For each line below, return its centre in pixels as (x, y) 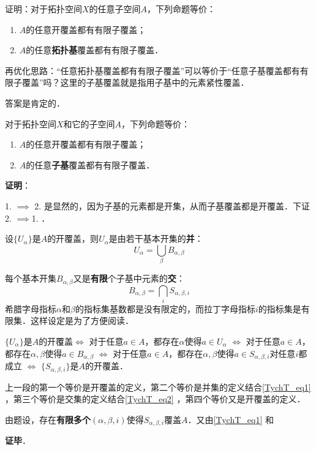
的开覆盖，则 (73, 238)
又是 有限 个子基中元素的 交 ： (129, 278)
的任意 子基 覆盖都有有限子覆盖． (90, 164)
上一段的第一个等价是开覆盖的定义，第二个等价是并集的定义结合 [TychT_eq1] (158, 387)
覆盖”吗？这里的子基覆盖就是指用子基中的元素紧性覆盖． (135, 82)
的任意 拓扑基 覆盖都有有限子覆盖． (95, 50)
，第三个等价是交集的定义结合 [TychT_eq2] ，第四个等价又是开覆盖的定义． (155, 399)
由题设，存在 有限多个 (48, 419)
